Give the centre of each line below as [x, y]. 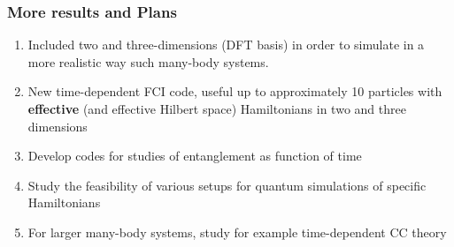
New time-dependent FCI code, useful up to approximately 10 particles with [235, 91]
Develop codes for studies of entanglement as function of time [195, 156]
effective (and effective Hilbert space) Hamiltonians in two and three [217, 109]
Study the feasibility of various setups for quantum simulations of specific [227, 185]
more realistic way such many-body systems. [148, 61]
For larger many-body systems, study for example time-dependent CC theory [237, 232]
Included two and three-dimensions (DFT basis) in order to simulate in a [226, 45]
